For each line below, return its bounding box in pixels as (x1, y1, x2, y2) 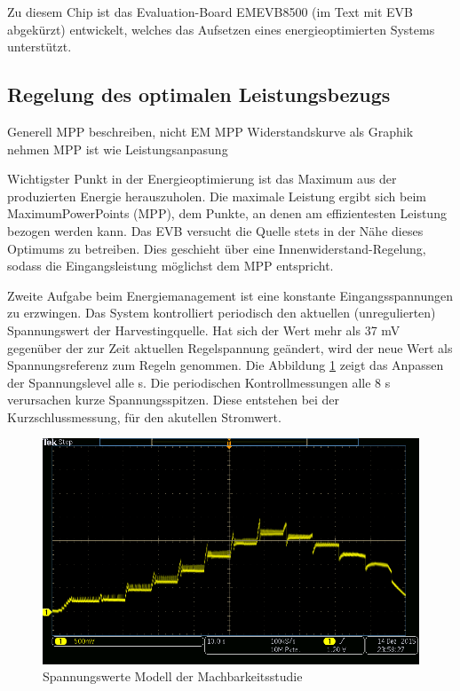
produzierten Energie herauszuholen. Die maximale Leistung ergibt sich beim (7, 186, 426, 205)
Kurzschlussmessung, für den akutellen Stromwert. (7, 407, 282, 426)
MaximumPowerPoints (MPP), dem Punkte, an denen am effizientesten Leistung (7, 204, 447, 223)
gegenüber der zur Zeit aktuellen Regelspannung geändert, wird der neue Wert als (7, 338, 453, 357)
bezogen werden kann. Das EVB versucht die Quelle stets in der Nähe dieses (7, 221, 424, 239)
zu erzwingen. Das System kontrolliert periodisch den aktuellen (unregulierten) (7, 303, 436, 322)
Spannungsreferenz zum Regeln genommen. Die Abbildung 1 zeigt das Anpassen (7, 356, 444, 374)
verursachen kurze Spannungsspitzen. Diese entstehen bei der (7, 390, 340, 409)
